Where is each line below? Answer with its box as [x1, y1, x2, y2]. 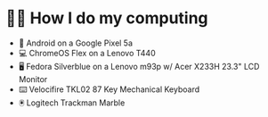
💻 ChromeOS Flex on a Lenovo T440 [18, 47, 156, 58]
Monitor [18, 73, 48, 84]
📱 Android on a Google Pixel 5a [18, 38, 133, 48]
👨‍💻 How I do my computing [5, 8, 208, 29]
